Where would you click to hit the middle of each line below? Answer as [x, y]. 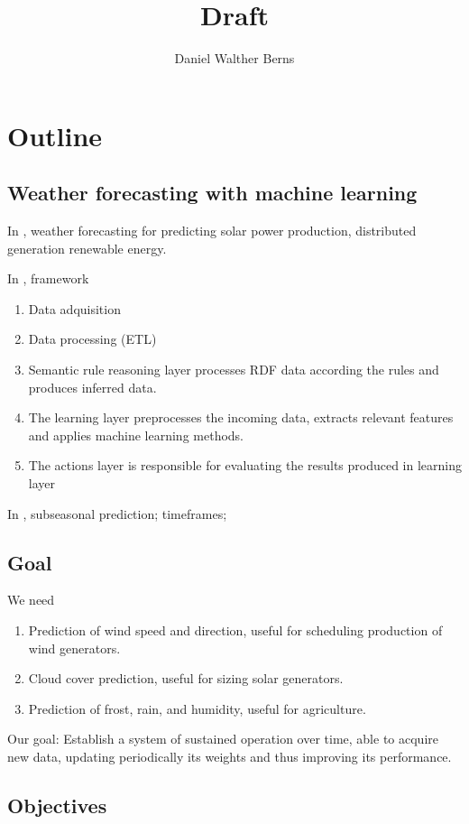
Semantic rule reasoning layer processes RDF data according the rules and [234, 370]
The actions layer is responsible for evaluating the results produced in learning [245, 465]
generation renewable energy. [87, 248]
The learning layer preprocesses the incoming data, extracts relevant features [241, 417]
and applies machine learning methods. [136, 435]
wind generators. [74, 648]
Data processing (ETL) [92, 339]
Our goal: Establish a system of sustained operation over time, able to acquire [223, 739]
